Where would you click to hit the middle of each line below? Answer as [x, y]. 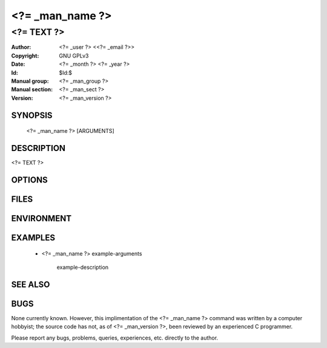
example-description [83, 267]
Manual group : [30, 81]
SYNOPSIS [32, 115]
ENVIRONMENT [41, 218]
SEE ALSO [31, 284]
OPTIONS [29, 180]
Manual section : [32, 89]
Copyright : [25, 56]
